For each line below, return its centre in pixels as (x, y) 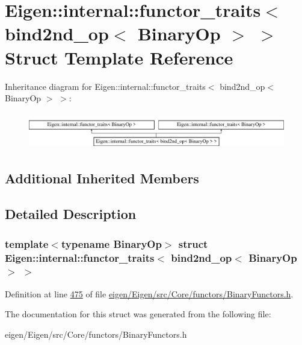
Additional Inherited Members (102, 178)
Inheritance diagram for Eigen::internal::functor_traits (105, 86)
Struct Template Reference (119, 57)
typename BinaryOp (111, 243)
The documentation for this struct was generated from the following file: (138, 314)
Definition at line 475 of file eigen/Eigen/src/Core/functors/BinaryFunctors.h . (149, 293)
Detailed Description (71, 214)
